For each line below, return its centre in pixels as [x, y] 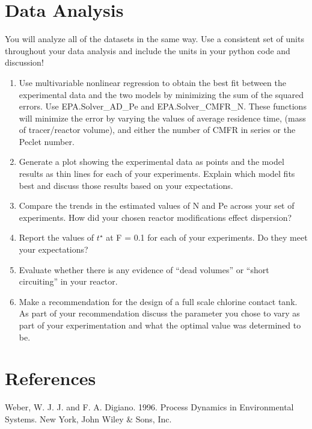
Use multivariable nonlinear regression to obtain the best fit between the [152, 82]
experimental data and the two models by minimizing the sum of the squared [161, 94]
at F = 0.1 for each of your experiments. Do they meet [207, 237]
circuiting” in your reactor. [68, 281]
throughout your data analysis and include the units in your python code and [148, 50]
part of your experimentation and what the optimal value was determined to [160, 325]
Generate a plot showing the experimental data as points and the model [151, 162]
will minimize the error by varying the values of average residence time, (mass [162, 118]
